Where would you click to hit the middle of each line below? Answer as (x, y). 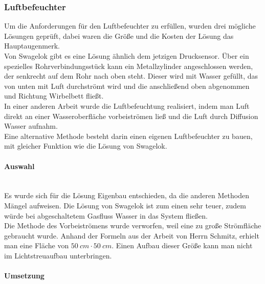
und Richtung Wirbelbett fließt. (54, 96)
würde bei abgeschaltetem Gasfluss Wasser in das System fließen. (106, 215)
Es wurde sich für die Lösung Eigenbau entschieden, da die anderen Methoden (127, 195)
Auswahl (19, 166)
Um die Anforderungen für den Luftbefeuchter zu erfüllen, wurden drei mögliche (130, 26)
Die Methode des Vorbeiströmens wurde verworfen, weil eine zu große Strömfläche (133, 226)
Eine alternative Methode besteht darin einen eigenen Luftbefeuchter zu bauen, (128, 136)
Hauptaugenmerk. (32, 46)
